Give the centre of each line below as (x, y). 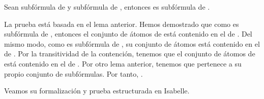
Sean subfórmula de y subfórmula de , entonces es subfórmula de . (107, 7)
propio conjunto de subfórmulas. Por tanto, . (74, 73)
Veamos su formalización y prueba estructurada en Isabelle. (97, 91)
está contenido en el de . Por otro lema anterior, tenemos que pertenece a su (123, 63)
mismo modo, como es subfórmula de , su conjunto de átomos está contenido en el (132, 43)
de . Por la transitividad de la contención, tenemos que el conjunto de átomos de (130, 54)
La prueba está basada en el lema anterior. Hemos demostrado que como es (122, 24)
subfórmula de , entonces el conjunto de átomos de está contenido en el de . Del (128, 34)
